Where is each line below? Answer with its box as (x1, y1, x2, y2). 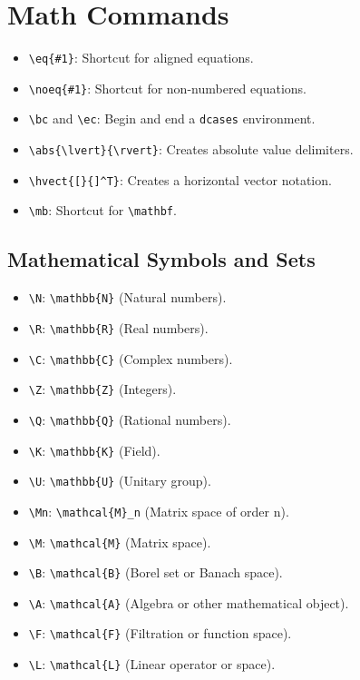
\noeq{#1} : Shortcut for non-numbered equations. (28, 78, 306, 97)
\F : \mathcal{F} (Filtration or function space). (28, 624, 292, 643)
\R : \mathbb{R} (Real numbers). (28, 318, 209, 337)
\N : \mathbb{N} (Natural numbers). (28, 288, 227, 307)
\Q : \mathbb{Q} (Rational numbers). (28, 409, 231, 429)
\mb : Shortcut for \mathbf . (28, 201, 177, 220)
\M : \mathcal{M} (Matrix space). (28, 532, 211, 551)
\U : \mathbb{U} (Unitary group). (28, 471, 211, 490)
